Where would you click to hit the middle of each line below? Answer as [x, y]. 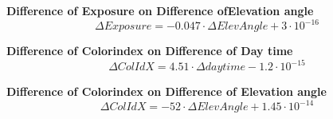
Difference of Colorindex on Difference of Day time [150, 51]
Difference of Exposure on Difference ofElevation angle [160, 10]
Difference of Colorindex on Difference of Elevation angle [166, 91]
